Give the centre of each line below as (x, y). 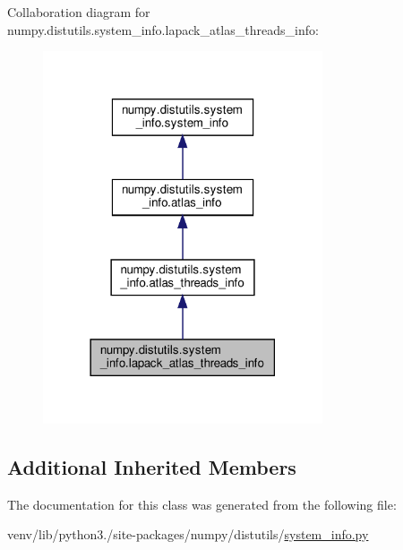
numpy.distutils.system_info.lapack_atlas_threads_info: (163, 29)
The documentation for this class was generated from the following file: (202, 504)
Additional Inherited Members (152, 466)
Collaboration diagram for (79, 12)
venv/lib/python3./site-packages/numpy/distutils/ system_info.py (188, 534)
